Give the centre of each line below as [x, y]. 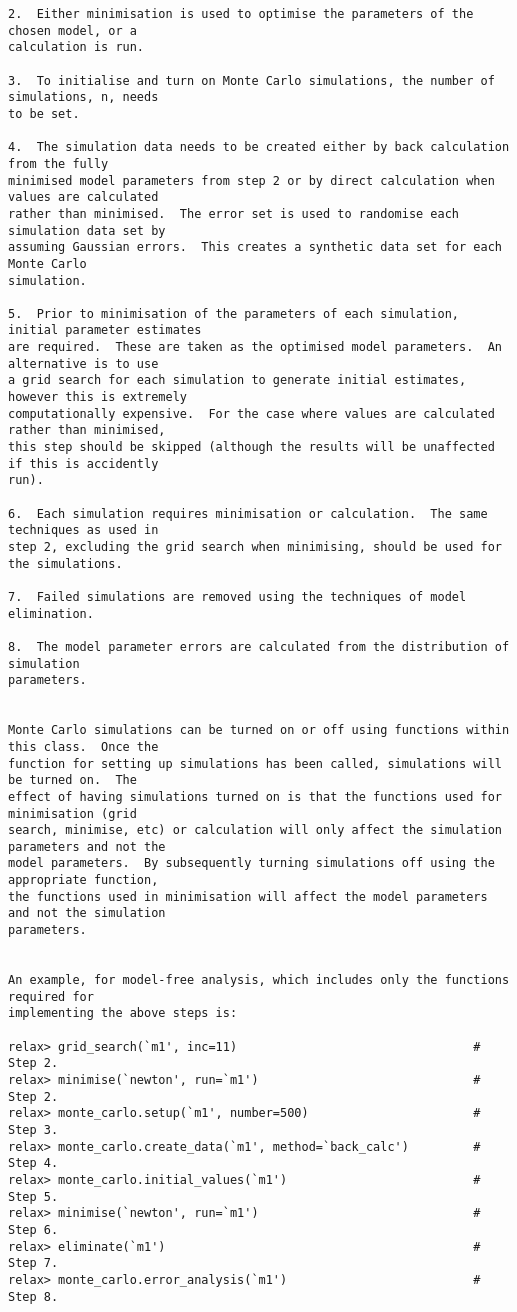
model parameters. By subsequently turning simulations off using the [251, 863]
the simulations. [65, 563]
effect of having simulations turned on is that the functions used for [255, 796]
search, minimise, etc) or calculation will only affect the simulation [255, 830]
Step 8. [33, 1296]
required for [51, 996]
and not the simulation [87, 913]
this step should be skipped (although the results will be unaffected [251, 447]
